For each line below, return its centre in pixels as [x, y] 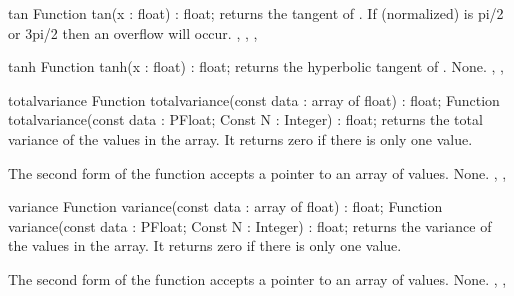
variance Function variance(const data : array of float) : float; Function [225, 206]
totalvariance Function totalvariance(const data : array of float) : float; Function [254, 99]
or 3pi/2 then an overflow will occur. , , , [133, 32]
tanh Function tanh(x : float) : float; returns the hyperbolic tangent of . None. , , [256, 66]
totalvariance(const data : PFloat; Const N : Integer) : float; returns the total [245, 119]
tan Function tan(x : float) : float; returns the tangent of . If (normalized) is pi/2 [256, 13]
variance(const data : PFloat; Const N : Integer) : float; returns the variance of [250, 225]
